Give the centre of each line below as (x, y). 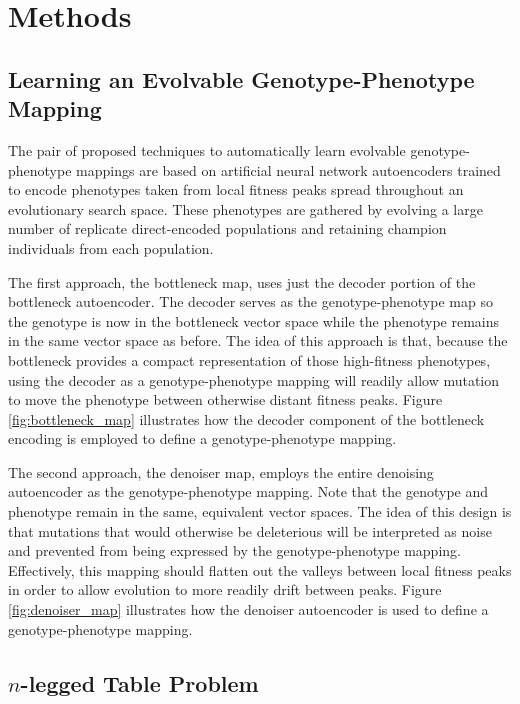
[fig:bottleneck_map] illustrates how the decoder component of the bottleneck (246, 418)
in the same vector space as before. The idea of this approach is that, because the (258, 340)
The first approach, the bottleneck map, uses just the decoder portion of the (242, 281)
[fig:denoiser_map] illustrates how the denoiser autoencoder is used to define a (248, 609)
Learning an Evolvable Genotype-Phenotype (241, 78)
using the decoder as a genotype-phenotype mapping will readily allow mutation (254, 379)
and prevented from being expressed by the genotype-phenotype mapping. (234, 550)
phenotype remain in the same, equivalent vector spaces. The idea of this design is (260, 511)
